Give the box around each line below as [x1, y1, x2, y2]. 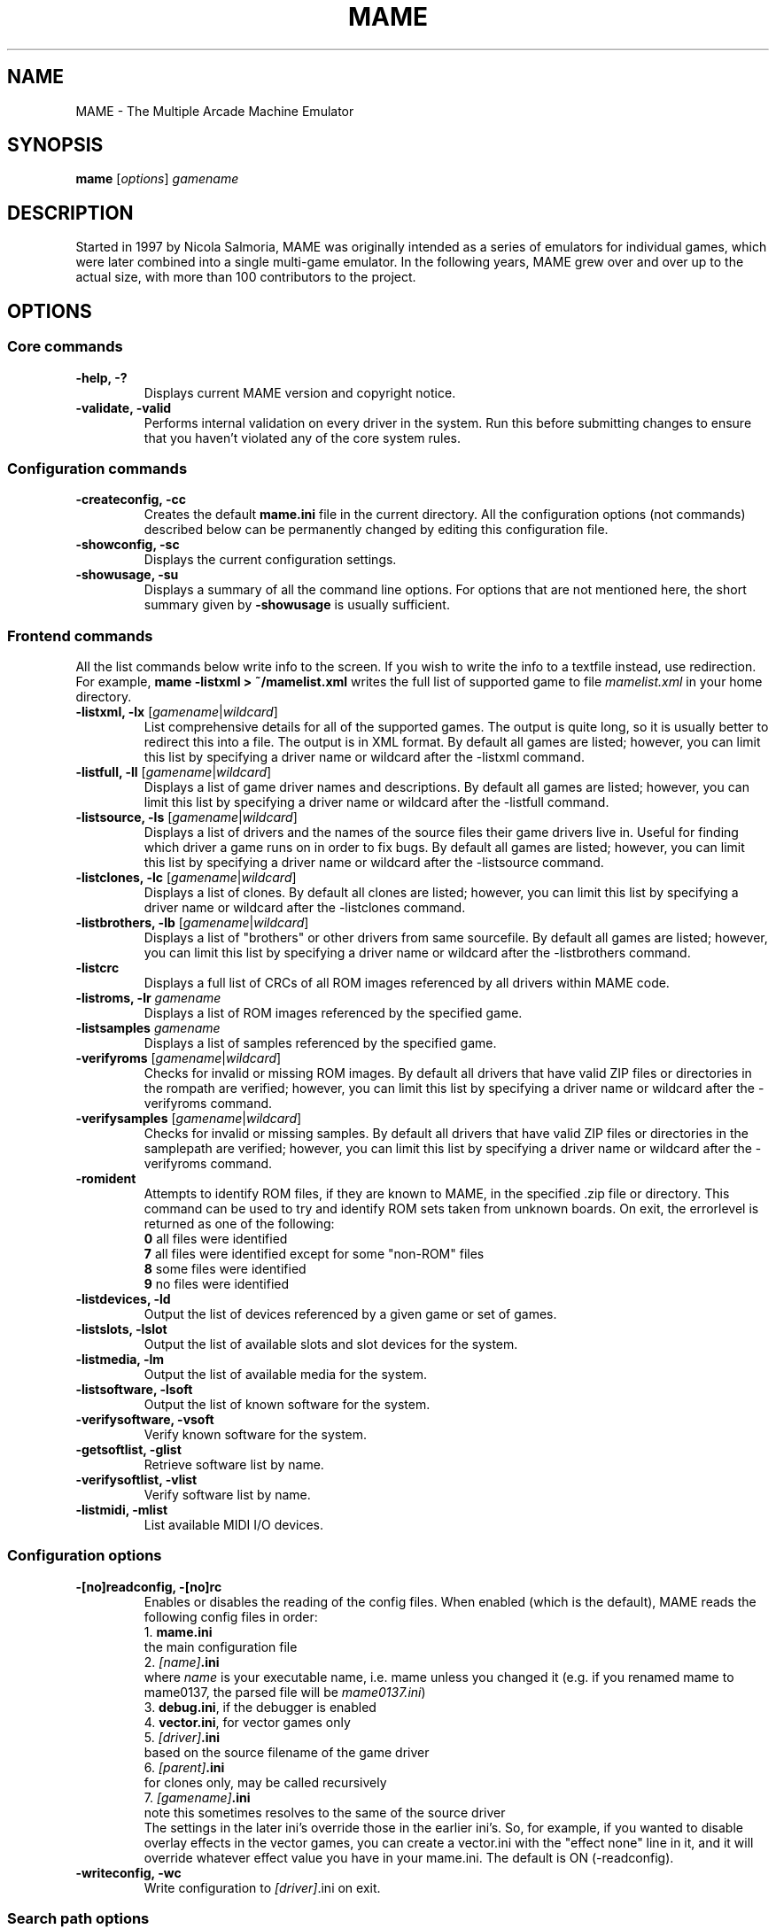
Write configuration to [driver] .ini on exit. [144, 1879, 381, 1895]
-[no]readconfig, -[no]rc [75, 1578, 222, 1594]
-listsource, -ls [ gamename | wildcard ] [75, 810, 298, 825]
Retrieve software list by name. [144, 1457, 324, 1472]
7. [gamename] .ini [144, 1789, 251, 1805]
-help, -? [75, 369, 128, 385]
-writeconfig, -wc [75, 1864, 182, 1880]
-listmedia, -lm [75, 1352, 165, 1367]
